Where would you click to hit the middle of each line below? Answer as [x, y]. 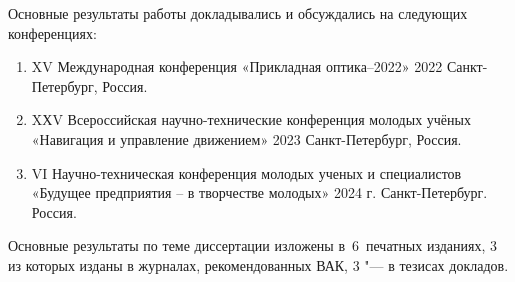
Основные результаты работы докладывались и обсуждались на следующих [238, 13]
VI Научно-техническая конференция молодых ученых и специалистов [246, 172]
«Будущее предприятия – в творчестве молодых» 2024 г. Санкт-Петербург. [259, 192]
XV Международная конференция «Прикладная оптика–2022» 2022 [237, 66]
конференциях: [52, 32]
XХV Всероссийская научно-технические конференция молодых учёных [251, 119]
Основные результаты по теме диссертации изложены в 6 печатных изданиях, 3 [253, 245]
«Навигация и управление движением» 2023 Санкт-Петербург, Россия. [246, 138]
